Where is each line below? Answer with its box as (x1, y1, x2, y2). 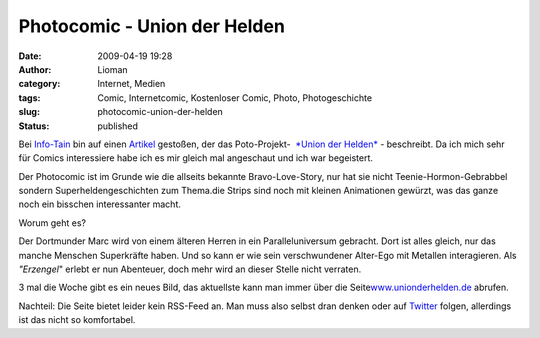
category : (18, 78, 61, 90)
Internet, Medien (97, 78, 166, 90)
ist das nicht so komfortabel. (18, 314, 136, 326)
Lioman (97, 63, 129, 75)
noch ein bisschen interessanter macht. (18, 198, 182, 210)
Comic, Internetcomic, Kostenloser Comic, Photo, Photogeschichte (97, 91, 373, 104)
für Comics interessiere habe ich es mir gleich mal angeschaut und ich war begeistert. (18, 152, 374, 164)
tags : (18, 91, 41, 104)
